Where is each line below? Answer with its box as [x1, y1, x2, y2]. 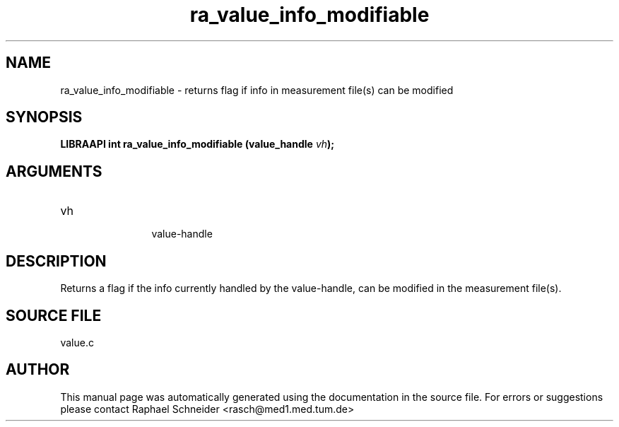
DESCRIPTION [6, 252, 107, 270]
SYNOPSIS [6, 108, 83, 127]
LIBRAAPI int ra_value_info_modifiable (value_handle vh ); [60, 138, 335, 151]
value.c [60, 336, 94, 349]
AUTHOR [6, 361, 70, 379]
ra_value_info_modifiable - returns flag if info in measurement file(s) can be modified [60, 83, 454, 96]
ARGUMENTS [6, 162, 102, 180]
